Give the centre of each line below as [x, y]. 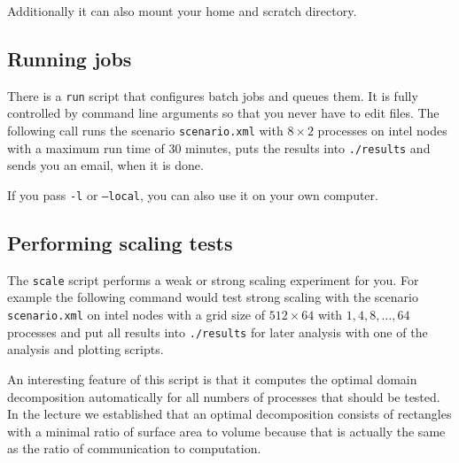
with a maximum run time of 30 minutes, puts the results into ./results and [219, 147]
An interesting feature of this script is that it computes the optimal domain [212, 378]
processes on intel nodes [382, 131]
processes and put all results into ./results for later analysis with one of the [218, 332]
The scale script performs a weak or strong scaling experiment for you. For [213, 279]
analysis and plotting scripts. [86, 349]
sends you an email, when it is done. [105, 165]
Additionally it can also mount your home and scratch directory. [182, 11]
